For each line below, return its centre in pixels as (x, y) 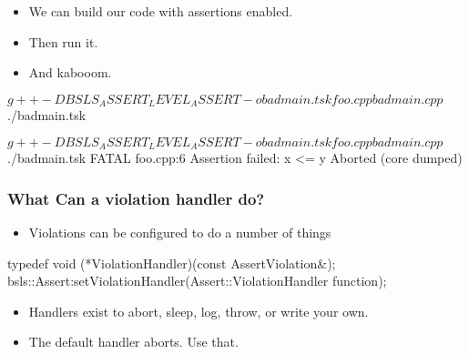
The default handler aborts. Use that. (133, 342)
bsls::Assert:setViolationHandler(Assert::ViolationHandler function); (197, 281)
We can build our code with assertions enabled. (161, 11)
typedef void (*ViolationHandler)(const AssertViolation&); (172, 263)
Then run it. (63, 41)
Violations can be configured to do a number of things (180, 233)
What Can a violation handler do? (136, 198)
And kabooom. (70, 72)
